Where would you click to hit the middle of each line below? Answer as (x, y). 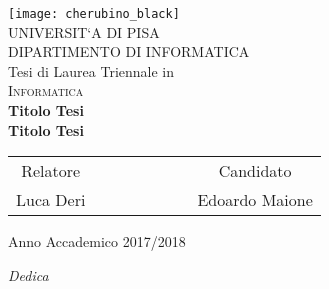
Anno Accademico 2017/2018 (97, 241)
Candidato (255, 171)
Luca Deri (51, 200)
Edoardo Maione (255, 200)
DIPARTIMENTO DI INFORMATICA (129, 51)
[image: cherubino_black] (94, 14)
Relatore (51, 171)
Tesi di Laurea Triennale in (91, 70)
